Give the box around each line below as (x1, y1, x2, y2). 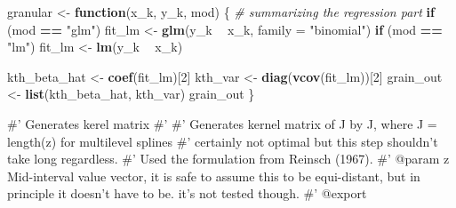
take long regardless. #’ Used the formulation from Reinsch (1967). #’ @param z (7, 149, 450, 168)
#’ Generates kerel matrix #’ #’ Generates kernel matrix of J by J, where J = (7, 114, 437, 132)
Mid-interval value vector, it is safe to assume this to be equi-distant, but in (7, 166, 420, 185)
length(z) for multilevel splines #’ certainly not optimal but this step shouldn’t (7, 132, 438, 150)
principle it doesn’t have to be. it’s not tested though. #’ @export (7, 184, 367, 203)
